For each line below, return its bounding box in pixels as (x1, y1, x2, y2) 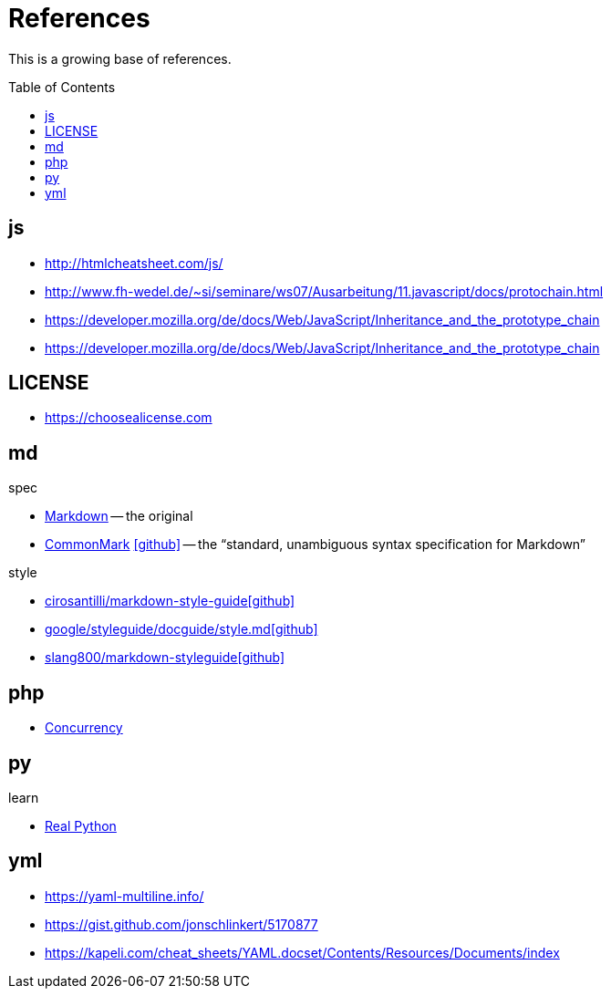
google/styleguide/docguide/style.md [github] (45, 621, 318, 638)
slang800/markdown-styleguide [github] (45, 649, 285, 666)
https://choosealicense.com (45, 410, 212, 426)
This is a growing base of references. (8, 50, 232, 67)
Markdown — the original (45, 508, 193, 524)
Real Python (45, 817, 117, 834)
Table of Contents (8, 78, 116, 95)
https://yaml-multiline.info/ (45, 887, 204, 904)
